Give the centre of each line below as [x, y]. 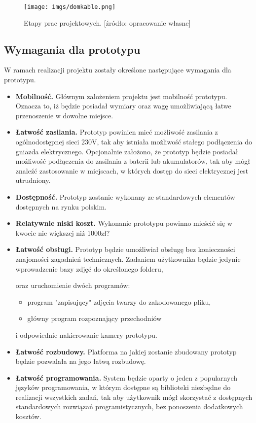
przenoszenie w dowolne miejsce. [64, 115]
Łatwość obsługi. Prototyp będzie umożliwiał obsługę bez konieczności [125, 249]
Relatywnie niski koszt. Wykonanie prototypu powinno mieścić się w [124, 223]
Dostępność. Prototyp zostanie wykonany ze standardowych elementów [125, 196]
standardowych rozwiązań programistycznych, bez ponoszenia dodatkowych [129, 406]
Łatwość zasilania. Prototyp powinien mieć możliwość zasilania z [117, 132]
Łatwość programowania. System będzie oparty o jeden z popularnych [126, 377]
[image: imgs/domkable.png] [70, 7]
